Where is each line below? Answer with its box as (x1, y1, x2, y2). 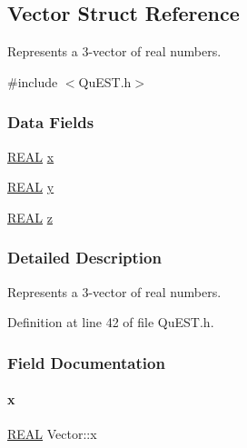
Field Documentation (7, 351, 165, 373)
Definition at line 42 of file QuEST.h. (7, 313, 214, 332)
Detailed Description (7, 246, 162, 269)
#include (7, 72, 58, 91)
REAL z (7, 207, 53, 226)
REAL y (7, 177, 54, 196)
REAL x (7, 146, 54, 165)
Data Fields (7, 111, 94, 134)
